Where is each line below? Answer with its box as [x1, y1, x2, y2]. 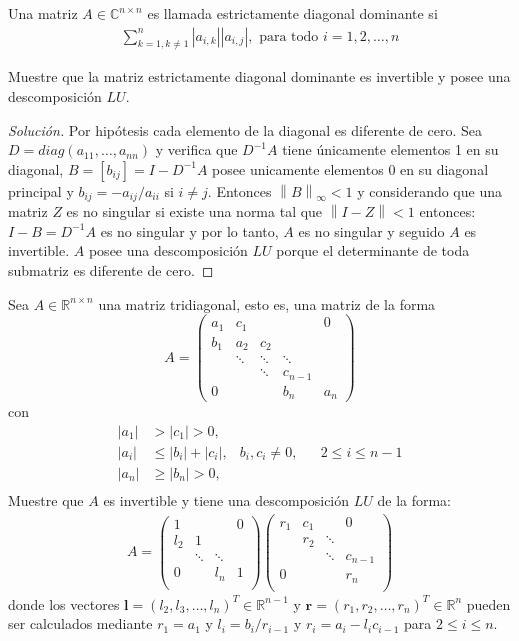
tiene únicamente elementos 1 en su [282, 139, 499, 160]
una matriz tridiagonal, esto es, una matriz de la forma [98, 293, 436, 314]
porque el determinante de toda [276, 240, 470, 261]
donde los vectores [8, 593, 120, 614]
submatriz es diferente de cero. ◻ [8, 260, 214, 281]
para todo [259, 29, 319, 44]
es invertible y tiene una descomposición [103, 489, 350, 510]
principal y [8, 180, 74, 201]
